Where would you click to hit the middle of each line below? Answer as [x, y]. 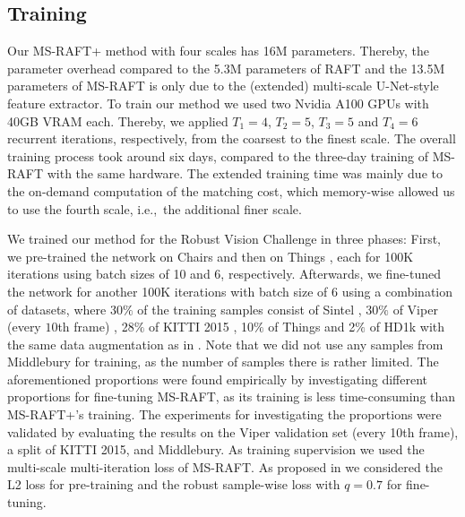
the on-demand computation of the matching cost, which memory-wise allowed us [231, 190]
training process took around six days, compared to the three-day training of [218, 155]
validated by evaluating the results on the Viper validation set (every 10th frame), [233, 431]
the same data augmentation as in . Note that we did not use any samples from [225, 344]
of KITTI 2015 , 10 [201, 327]
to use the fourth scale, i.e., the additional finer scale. [155, 208]
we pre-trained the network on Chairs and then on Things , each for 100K [211, 256]
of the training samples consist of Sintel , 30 [258, 309]
